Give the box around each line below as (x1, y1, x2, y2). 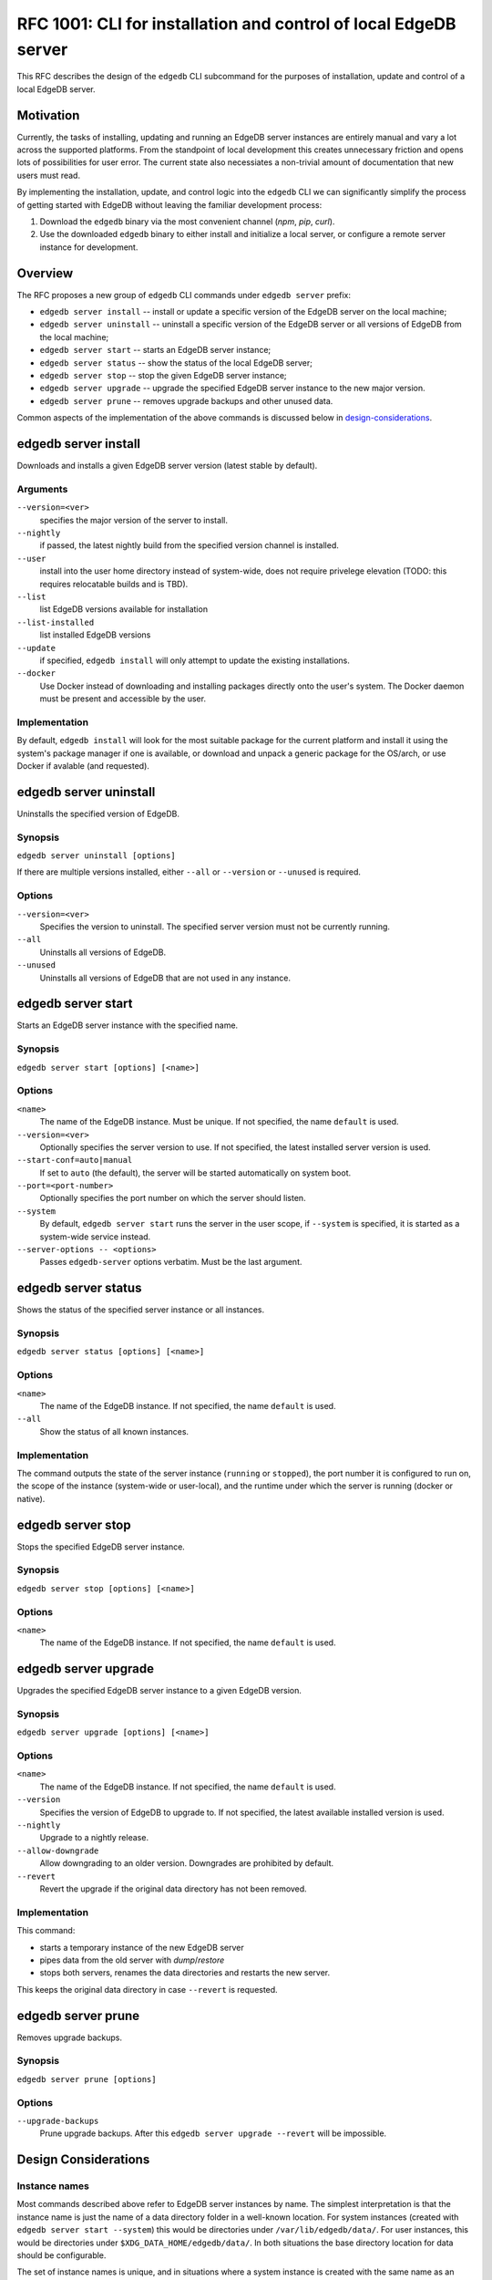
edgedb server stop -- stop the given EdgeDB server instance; (39, 370, 287, 381)
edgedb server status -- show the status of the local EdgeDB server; (39, 357, 313, 368)
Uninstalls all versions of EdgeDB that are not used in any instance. (39, 972, 292, 983)
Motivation (16, 108, 80, 123)
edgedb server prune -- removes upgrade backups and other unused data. (39, 395, 333, 406)
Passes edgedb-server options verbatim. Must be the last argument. (39, 1257, 302, 1268)
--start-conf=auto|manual (16, 1155, 133, 1166)
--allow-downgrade (16, 1845, 99, 1856)
